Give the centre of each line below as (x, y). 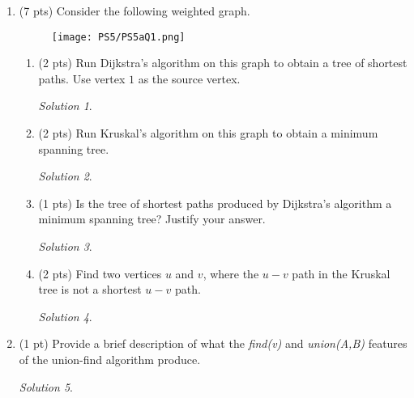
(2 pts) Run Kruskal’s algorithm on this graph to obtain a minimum (208, 133)
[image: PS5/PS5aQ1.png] (118, 37)
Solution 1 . (65, 106)
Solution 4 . (65, 316)
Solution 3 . (65, 246)
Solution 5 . (46, 386)
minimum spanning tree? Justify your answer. (152, 219)
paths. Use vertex (82, 78)
